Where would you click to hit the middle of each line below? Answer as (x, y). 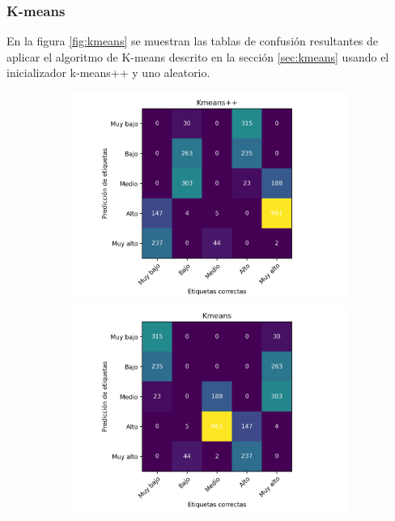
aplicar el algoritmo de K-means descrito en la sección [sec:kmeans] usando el (198, 56)
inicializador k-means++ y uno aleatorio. (108, 73)
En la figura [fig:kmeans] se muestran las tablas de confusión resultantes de (193, 41)
